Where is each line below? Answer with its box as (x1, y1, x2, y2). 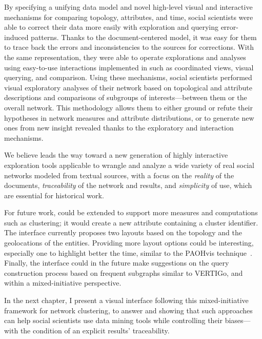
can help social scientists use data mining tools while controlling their (4, 315, 223, 326)
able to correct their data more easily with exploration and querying (4, 22, 218, 32)
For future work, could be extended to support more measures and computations (4, 207, 258, 218)
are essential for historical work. (4, 190, 104, 200)
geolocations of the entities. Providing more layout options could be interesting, (4, 237, 254, 248)
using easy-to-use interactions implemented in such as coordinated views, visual (4, 62, 254, 72)
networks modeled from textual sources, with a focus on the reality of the (4, 169, 234, 180)
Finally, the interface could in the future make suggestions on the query (4, 257, 229, 268)
